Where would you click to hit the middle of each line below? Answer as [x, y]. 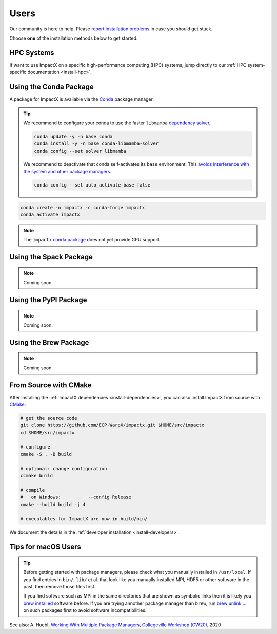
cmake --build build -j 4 [53, 504]
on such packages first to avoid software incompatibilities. [85, 610]
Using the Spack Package [51, 257]
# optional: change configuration [64, 468]
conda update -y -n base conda [73, 136]
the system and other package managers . [67, 172]
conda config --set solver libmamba [80, 151]
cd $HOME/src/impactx [47, 432]
